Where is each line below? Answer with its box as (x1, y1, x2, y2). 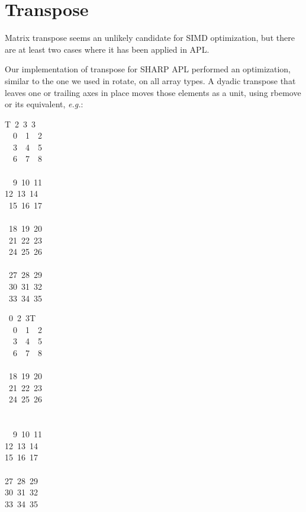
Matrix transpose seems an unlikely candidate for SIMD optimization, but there (5, 31, 295, 44)
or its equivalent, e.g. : (5, 98, 83, 110)
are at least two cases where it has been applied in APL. (5, 43, 210, 55)
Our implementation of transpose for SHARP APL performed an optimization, (5, 63, 291, 75)
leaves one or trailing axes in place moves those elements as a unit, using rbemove (5, 86, 301, 98)
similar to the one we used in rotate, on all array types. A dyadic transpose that (5, 74, 296, 87)
